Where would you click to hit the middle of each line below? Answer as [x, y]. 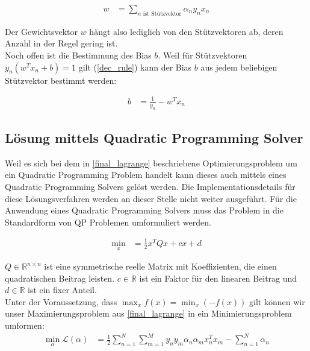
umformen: [25, 325]
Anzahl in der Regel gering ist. [61, 43]
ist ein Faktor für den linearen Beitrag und [218, 278]
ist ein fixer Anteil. [62, 290]
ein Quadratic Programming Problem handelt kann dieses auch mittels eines [146, 175]
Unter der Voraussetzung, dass [61, 301]
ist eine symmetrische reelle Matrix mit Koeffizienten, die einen [160, 266]
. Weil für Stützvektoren [203, 55]
